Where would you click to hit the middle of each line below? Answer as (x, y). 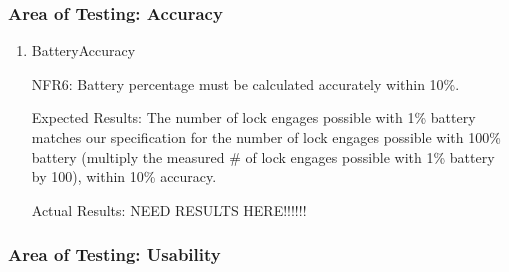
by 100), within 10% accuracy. (124, 176)
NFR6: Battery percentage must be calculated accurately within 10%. (245, 83)
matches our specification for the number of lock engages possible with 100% (266, 137)
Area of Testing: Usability (114, 254)
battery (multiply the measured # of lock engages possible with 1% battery (263, 156)
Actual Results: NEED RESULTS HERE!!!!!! (169, 209)
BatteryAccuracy (83, 50)
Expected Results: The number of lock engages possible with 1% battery (253, 117)
